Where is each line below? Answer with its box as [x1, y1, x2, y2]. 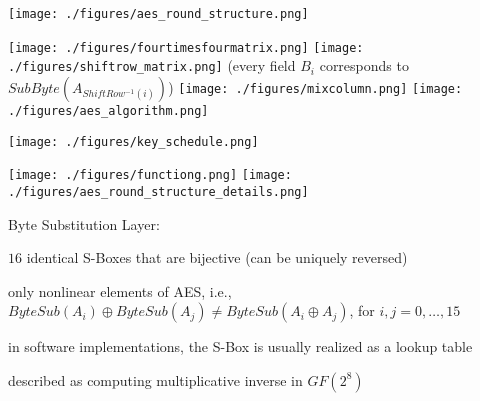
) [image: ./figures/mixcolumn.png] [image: [168, 76, 463, 97]
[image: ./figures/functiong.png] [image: [8, 168, 292, 183]
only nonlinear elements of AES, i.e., [8, 280, 232, 301]
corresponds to [319, 55, 409, 76]
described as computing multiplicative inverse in [8, 369, 303, 390]
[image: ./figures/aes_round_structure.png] [8, 7, 309, 21]
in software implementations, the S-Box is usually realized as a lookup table [8, 336, 473, 357]
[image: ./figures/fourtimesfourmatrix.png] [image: [8, 40, 364, 55]
